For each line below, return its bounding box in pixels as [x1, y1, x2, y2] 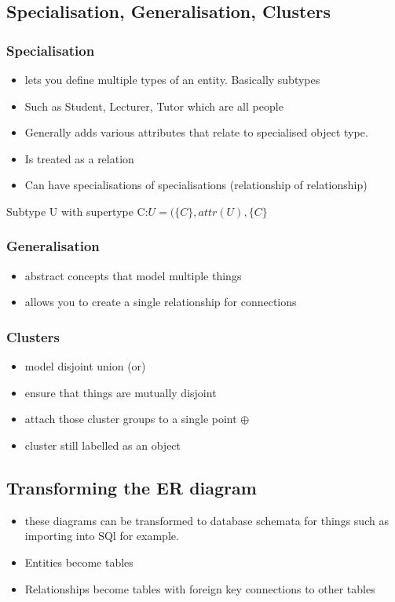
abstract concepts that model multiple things [24, 267, 242, 283]
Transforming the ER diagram [6, 475, 257, 499]
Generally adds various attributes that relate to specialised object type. [24, 124, 368, 140]
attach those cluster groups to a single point [24, 410, 237, 427]
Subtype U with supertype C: [6, 202, 148, 219]
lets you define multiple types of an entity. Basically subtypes [24, 71, 320, 87]
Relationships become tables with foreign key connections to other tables [24, 580, 375, 597]
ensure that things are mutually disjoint [24, 384, 217, 400]
